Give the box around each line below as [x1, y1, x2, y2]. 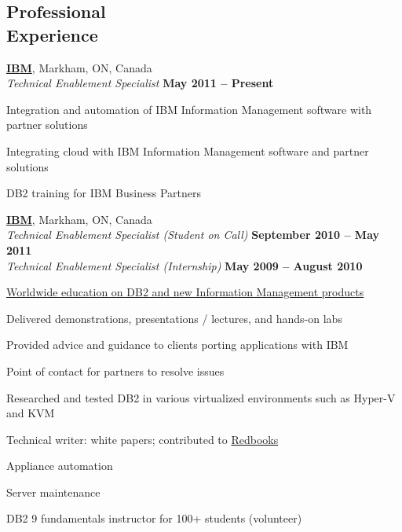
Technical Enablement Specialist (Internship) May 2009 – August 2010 [6, 257, 363, 273]
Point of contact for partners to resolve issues [6, 362, 225, 379]
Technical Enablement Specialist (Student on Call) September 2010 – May [6, 226, 380, 243]
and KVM [6, 405, 55, 421]
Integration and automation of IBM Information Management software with [6, 101, 372, 117]
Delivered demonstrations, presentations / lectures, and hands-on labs [6, 310, 342, 326]
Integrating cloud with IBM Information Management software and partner [6, 142, 369, 159]
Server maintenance [6, 483, 100, 500]
